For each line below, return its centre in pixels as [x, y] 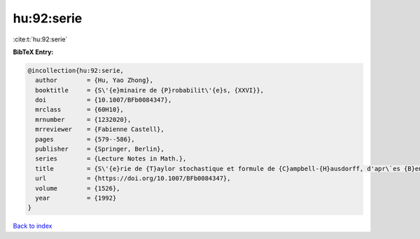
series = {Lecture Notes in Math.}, [111, 159]
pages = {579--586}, [85, 139]
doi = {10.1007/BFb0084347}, [104, 100]
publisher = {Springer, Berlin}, [100, 149]
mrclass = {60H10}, [79, 110]
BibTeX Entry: [33, 52]
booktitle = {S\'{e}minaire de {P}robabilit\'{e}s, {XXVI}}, [150, 90]
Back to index [33, 226]
